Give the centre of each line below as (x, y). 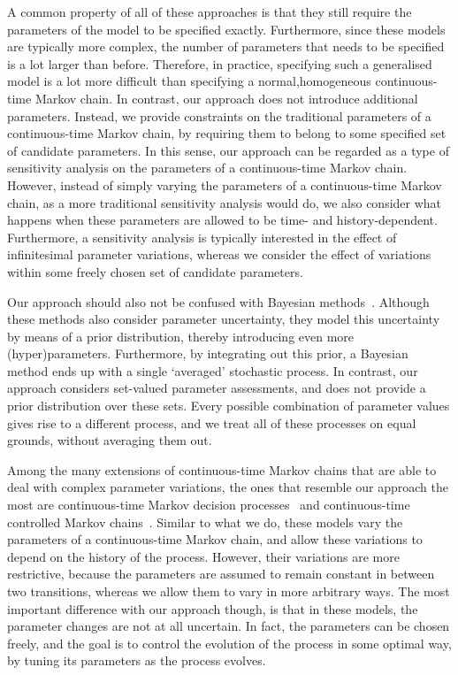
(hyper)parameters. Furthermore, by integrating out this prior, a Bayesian (208, 353)
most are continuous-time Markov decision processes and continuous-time (209, 505)
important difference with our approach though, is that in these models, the (213, 608)
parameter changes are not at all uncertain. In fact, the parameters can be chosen (229, 626)
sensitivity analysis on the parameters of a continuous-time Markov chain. (207, 168)
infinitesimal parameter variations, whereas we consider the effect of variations (219, 254)
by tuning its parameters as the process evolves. (137, 660)
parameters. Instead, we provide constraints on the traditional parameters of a (219, 115)
